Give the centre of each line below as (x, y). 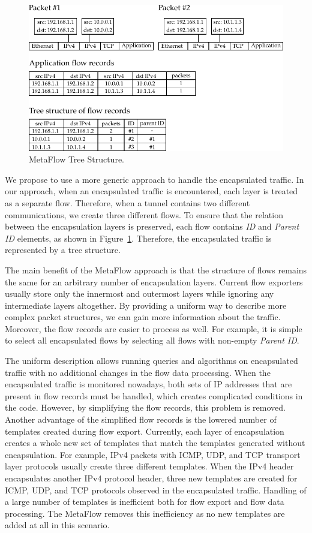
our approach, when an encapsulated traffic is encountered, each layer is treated (151, 191)
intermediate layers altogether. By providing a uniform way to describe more (146, 305)
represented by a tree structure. (63, 250)
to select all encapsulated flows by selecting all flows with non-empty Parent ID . (152, 340)
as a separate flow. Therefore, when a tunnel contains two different (127, 202)
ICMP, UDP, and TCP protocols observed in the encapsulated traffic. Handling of (156, 490)
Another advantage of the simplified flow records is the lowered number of (141, 419)
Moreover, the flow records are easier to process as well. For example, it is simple (154, 328)
